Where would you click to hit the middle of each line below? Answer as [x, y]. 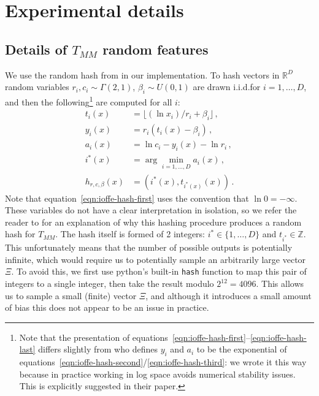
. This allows [280, 284]
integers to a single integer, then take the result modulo [110, 284]
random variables [37, 87]
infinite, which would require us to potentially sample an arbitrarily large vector [156, 259]
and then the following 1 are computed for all [89, 101]
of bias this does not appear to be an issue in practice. [107, 307]
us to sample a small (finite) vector [71, 295]
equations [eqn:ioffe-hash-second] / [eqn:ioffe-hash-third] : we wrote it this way [163, 362]
